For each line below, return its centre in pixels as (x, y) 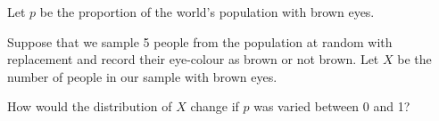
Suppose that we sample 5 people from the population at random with (200, 41)
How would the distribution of (90, 106)
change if (215, 106)
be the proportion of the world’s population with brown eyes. (207, 12)
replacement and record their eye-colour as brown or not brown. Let (193, 59)
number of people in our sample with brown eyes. (142, 76)
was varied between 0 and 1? (332, 106)
